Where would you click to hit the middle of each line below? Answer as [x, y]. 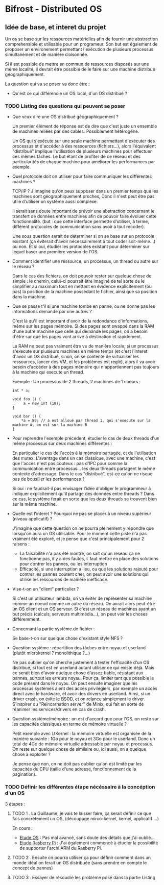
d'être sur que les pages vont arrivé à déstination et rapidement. [77, 337]
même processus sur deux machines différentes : [62, 443]
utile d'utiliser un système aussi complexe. [55, 201]
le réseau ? [23, 267]
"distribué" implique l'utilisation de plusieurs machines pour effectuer [82, 151]
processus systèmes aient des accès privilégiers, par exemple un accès [85, 688]
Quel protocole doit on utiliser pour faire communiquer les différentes [82, 176]
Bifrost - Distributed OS [54, 9]
